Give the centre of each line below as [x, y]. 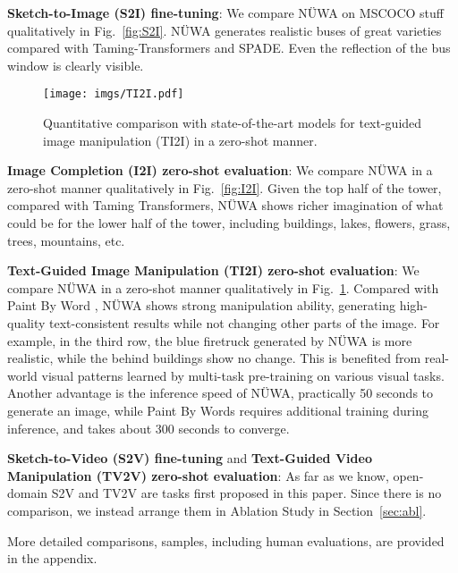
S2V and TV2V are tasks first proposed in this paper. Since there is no [246, 493]
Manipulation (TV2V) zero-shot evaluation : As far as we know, [198, 475]
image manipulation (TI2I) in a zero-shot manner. [180, 140]
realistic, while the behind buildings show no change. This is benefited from [214, 358]
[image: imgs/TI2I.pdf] [114, 94]
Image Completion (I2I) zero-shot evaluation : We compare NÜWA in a [220, 170]
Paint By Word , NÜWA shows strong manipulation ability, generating [202, 305]
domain [28, 493]
